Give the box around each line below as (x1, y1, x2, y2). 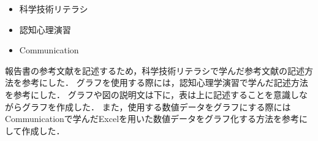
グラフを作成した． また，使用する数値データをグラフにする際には (21, 100, 291, 113)
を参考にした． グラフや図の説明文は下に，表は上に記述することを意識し (5, 88, 299, 101)
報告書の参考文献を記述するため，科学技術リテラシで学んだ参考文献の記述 (5, 64, 305, 77)
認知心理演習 (19, 23, 71, 36)
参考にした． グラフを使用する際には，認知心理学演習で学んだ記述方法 (21, 76, 308, 89)
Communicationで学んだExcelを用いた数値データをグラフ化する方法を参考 (5, 112, 300, 125)
